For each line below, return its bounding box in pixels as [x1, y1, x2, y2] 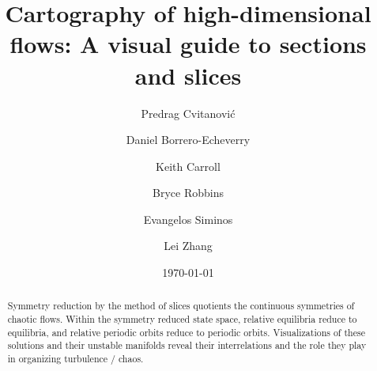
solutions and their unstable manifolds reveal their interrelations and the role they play [7, 339, 367, 352]
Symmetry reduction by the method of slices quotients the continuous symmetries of [7, 299, 355, 312]
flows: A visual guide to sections [9, 28, 367, 60]
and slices [134, 59, 242, 91]
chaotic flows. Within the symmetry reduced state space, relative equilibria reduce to [7, 312, 357, 326]
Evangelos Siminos [143, 210, 233, 227]
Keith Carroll [156, 157, 221, 174]
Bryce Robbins [153, 184, 224, 201]
